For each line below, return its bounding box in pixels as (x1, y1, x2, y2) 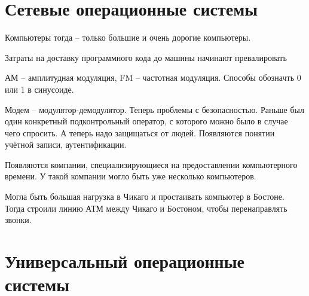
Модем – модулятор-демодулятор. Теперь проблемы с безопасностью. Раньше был (5, 103, 304, 115)
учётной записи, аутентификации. (5, 138, 127, 151)
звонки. (5, 213, 32, 226)
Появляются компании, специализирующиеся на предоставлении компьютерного (5, 158, 298, 170)
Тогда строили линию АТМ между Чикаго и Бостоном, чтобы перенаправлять (5, 202, 287, 214)
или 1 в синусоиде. (5, 83, 74, 95)
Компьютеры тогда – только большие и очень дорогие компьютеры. (5, 31, 251, 44)
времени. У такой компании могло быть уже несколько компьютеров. (5, 170, 256, 182)
